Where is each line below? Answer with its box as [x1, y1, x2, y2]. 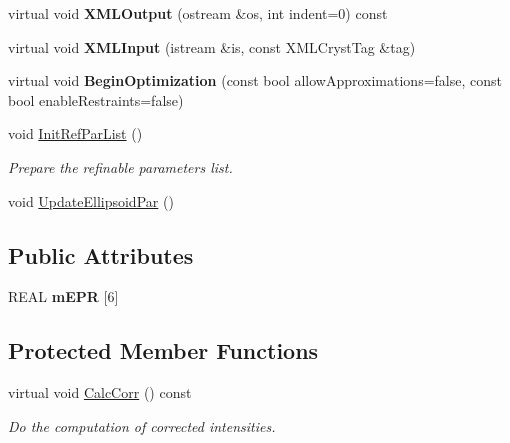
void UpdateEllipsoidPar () [8, 190, 174, 211]
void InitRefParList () [8, 123, 143, 144]
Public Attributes [8, 239, 194, 270]
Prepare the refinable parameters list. [8, 156, 233, 177]
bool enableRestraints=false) [8, 89, 184, 110]
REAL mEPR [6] [8, 286, 119, 307]
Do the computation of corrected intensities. [8, 415, 276, 436]
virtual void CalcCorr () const [8, 382, 192, 403]
